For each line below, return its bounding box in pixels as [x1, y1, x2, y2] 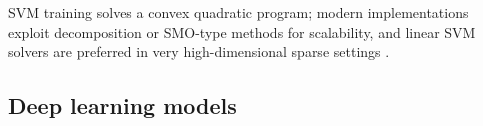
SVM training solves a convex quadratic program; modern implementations [8, 2, 469, 22]
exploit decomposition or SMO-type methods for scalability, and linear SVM [8, 21, 476, 42]
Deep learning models [8, 90, 237, 121]
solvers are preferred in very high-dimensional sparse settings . [8, 41, 390, 62]
